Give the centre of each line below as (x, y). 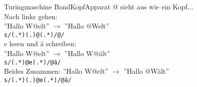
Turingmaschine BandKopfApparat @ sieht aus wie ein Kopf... (99, 6)
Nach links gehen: (31, 16)
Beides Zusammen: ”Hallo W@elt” (56, 71)
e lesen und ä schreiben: (40, 43)
